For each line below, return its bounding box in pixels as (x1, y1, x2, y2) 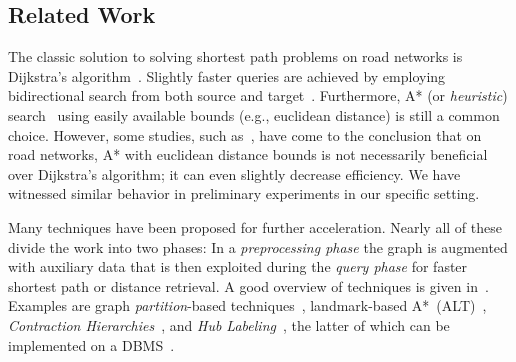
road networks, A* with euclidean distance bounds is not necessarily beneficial (8, 144, 488, 165)
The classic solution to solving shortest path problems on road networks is (8, 46, 463, 67)
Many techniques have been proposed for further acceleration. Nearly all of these (8, 216, 502, 237)
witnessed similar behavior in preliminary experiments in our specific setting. (8, 183, 480, 204)
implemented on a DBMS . (8, 334, 175, 355)
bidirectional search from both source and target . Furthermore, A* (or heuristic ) (8, 85, 508, 106)
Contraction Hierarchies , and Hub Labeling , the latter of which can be (8, 314, 450, 335)
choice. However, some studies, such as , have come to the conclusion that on (8, 124, 482, 145)
